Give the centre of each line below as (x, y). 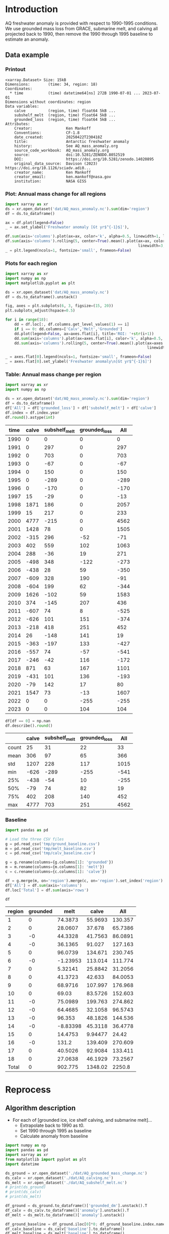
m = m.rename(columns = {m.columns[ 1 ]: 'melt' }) (55, 867)
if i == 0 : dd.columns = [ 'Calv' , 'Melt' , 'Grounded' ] (68, 329)
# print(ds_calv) (23, 1192)
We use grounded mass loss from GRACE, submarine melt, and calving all (82, 28)
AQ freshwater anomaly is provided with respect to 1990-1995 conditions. (81, 23)
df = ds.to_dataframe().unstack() (41, 297)
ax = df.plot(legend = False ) (35, 222)
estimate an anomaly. (27, 39)
